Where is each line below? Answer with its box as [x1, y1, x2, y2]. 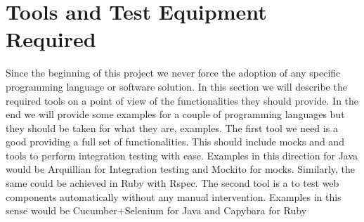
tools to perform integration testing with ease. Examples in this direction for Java [6, 148, 358, 162]
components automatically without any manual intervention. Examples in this [6, 189, 342, 204]
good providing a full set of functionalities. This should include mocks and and [6, 134, 344, 149]
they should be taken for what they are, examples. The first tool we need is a [6, 120, 338, 135]
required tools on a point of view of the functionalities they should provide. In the [6, 93, 359, 107]
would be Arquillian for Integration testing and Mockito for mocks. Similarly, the [6, 162, 356, 176]
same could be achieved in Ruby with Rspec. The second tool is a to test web [6, 176, 339, 190]
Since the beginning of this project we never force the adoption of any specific [6, 65, 341, 80]
